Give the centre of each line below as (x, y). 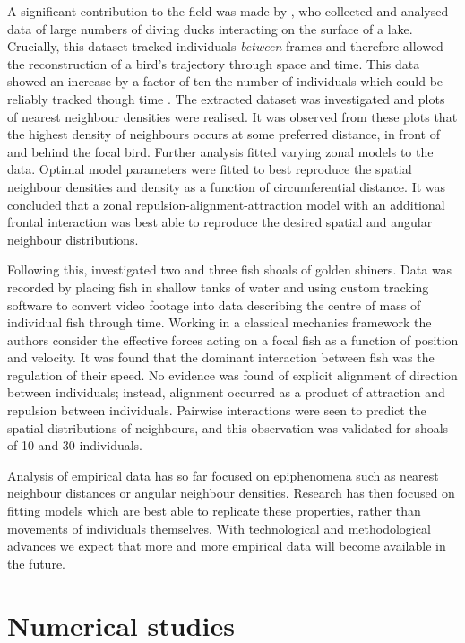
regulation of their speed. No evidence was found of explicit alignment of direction (232, 374)
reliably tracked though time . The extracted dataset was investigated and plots (226, 98)
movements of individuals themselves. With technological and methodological (219, 528)
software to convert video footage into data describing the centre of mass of (214, 304)
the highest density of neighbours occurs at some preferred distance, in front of (224, 134)
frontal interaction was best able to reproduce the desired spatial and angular (220, 222)
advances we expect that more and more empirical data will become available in (227, 546)
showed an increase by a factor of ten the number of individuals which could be (225, 81)
